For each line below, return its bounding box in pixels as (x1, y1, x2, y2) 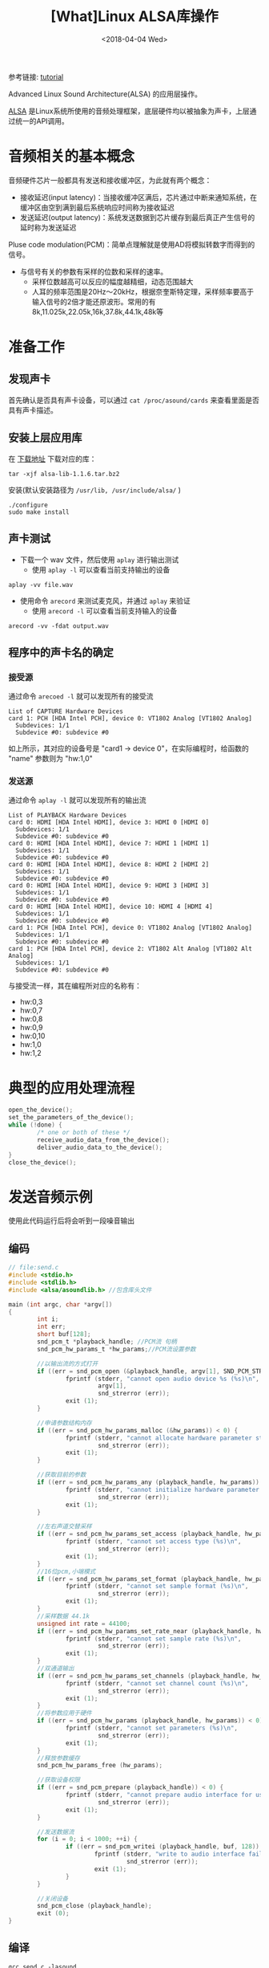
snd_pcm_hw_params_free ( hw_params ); (37, 1762, 163, 1770)
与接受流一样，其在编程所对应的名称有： (8, 981, 142, 991)
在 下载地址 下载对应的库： (8, 454, 97, 463)
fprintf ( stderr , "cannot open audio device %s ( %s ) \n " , (65, 1375, 260, 1383)
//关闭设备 (37, 1894, 69, 1903)
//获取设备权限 (37, 1776, 80, 1784)
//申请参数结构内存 (37, 1419, 92, 1427)
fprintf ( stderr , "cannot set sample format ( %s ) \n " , (65, 1583, 249, 1591)
